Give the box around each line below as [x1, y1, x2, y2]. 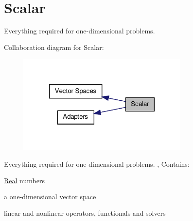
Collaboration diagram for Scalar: [4, 42, 104, 52]
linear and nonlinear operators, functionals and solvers [4, 207, 166, 218]
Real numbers [4, 175, 45, 185]
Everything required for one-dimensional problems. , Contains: [4, 159, 190, 169]
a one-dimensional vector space [4, 191, 96, 202]
